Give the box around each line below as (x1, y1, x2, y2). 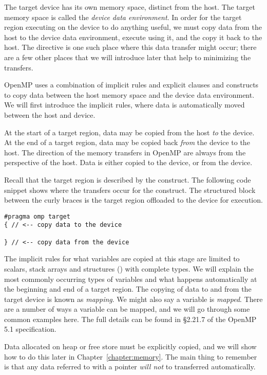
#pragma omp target (4, 212, 70, 220)
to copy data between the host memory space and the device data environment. (4, 89, 255, 100)
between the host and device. (4, 109, 96, 120)
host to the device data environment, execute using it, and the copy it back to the (4, 31, 262, 42)
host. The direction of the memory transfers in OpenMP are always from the (4, 147, 246, 157)
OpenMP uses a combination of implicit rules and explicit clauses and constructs (4, 79, 259, 90)
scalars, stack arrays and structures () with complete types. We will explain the (4, 263, 254, 274)
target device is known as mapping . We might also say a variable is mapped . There (4, 293, 263, 304)
